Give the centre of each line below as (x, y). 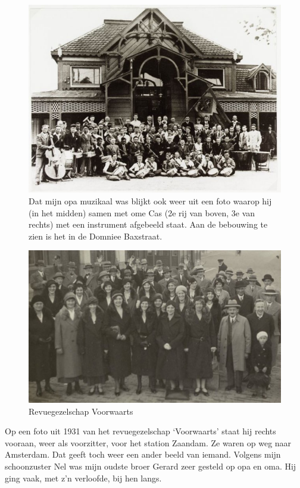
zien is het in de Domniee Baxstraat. (96, 236)
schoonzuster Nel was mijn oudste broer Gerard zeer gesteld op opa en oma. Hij (151, 466)
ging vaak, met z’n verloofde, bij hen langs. (83, 478)
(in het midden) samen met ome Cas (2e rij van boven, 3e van (142, 212)
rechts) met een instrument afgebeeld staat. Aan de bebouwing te (148, 224)
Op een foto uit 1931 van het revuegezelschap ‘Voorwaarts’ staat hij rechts (140, 431)
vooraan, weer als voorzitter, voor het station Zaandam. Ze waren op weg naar (148, 442)
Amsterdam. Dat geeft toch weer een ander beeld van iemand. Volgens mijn (143, 454)
